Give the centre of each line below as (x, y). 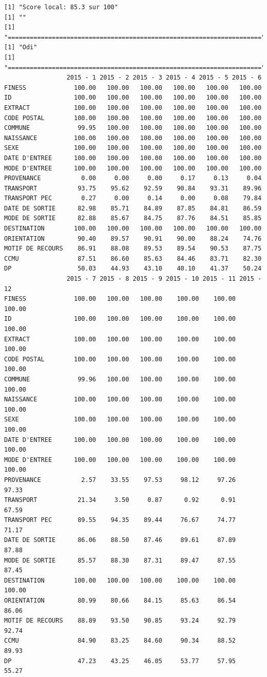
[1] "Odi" (21, 47)
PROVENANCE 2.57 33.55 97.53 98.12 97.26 (120, 480)
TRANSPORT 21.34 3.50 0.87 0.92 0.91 (120, 500)
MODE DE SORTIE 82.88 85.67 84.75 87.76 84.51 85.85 (133, 218)
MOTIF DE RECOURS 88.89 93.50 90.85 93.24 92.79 (120, 621)
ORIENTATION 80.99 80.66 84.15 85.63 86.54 (120, 601)
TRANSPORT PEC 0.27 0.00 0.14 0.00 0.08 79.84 (133, 198)
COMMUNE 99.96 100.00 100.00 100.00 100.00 (120, 379)
